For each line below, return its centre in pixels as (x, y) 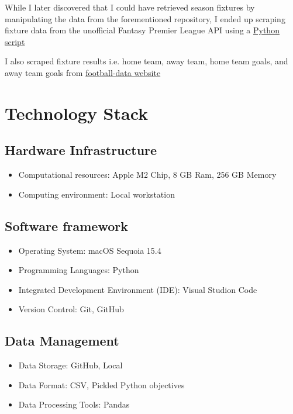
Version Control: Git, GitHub (71, 309)
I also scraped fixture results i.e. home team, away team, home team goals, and (146, 61)
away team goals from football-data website (83, 72)
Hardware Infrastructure (81, 150)
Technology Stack (77, 113)
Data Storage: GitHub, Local (70, 365)
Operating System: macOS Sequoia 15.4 (90, 250)
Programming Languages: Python (79, 270)
